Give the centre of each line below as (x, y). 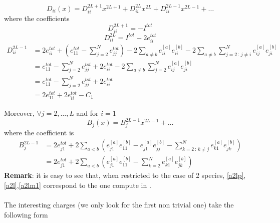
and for (87, 113)
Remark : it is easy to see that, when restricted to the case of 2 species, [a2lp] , (125, 175)
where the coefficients (37, 18)
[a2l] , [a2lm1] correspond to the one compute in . (78, 185)
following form (26, 214)
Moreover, (19, 113)
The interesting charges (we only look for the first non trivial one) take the (119, 205)
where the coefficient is (39, 132)
